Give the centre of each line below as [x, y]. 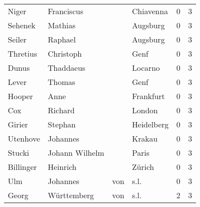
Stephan [62, 124]
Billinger [22, 167]
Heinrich [62, 167]
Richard [61, 110]
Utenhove [24, 138]
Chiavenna [150, 11]
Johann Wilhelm [76, 153]
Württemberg [71, 195]
